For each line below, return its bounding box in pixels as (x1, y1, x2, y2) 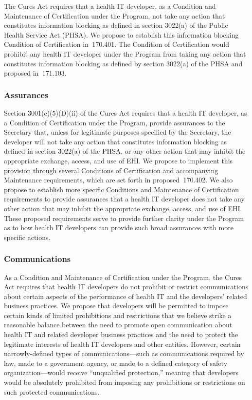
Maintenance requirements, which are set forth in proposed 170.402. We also (4, 175, 233, 185)
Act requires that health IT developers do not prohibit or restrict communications (4, 281, 249, 292)
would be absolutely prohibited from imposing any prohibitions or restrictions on (4, 377, 245, 387)
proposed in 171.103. (4, 68, 67, 78)
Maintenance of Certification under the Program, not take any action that (4, 10, 225, 20)
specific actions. (4, 232, 51, 242)
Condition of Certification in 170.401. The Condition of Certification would (4, 39, 229, 49)
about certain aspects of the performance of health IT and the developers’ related (4, 291, 247, 301)
